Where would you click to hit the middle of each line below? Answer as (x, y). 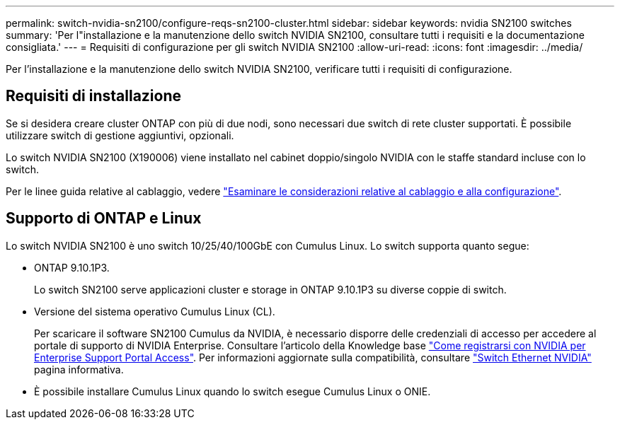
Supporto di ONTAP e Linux (104, 219)
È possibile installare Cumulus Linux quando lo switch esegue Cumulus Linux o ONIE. (232, 391)
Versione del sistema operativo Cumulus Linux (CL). (155, 311)
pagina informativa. (79, 369)
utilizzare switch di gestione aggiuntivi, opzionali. (120, 135)
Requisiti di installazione (94, 96)
